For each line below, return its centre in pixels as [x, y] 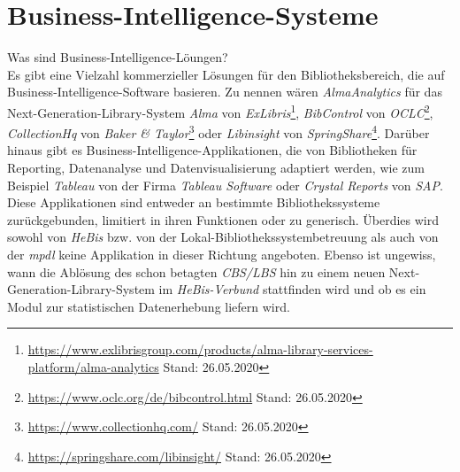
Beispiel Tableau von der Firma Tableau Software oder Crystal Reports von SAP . [225, 185]
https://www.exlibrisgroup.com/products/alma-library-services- [200, 349]
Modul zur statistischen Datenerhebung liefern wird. [149, 306]
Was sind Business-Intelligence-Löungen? [118, 57]
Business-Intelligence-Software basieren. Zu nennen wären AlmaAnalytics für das [225, 92]
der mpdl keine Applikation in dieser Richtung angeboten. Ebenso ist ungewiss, [222, 254]
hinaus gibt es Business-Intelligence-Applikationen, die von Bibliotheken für [212, 150]
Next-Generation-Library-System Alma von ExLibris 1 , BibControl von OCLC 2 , [220, 111]
